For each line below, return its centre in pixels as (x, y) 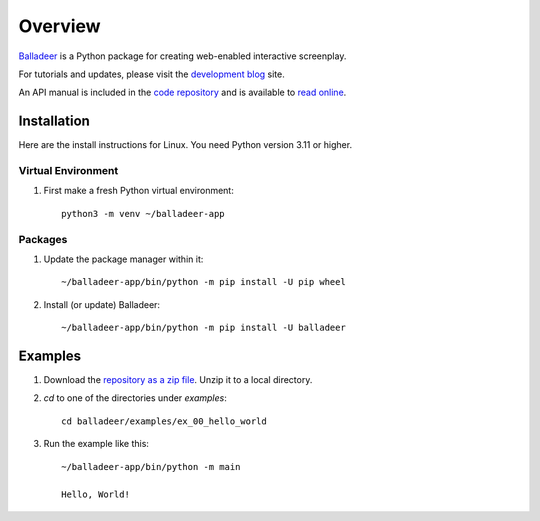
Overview (59, 26)
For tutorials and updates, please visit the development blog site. (151, 74)
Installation (54, 121)
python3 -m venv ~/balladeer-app (143, 213)
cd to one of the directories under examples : (135, 398)
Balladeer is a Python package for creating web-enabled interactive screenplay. (182, 56)
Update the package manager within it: (123, 259)
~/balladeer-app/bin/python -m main (151, 466)
